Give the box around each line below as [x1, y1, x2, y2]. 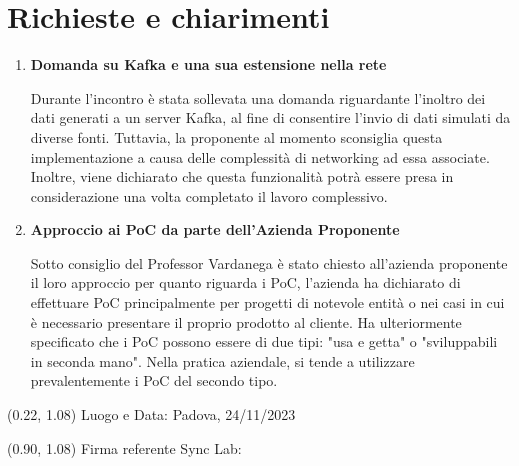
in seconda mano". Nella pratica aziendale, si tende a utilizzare [30, 350, 415, 371]
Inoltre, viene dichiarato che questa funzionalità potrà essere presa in [30, 166, 454, 187]
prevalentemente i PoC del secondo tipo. [30, 370, 278, 391]
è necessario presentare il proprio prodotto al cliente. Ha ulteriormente [30, 311, 462, 332]
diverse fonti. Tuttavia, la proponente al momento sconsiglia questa [30, 126, 443, 147]
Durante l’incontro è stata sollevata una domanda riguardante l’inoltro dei [30, 87, 486, 108]
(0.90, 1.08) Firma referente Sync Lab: [7, 437, 242, 458]
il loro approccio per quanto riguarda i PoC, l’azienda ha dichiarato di [30, 272, 461, 293]
